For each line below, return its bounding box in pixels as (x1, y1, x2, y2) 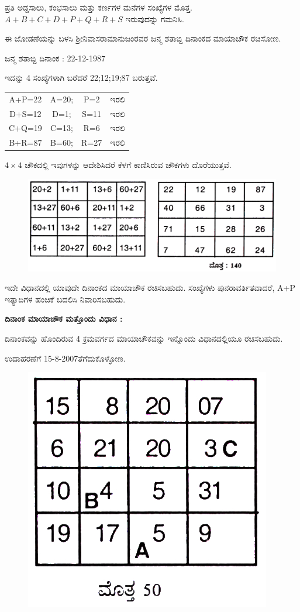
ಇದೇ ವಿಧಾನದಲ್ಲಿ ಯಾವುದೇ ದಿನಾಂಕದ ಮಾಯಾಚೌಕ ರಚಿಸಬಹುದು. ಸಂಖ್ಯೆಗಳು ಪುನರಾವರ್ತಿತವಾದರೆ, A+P (5, 281, 296, 294)
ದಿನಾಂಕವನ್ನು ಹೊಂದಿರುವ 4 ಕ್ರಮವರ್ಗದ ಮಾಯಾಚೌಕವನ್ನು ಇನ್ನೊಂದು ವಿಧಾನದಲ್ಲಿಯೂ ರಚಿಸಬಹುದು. (5, 332, 283, 345)
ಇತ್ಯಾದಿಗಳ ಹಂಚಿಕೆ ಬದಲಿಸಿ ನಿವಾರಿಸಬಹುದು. (5, 293, 126, 305)
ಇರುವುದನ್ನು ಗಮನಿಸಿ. (125, 12, 184, 25)
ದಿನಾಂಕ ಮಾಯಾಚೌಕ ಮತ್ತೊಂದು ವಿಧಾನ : (5, 312, 123, 325)
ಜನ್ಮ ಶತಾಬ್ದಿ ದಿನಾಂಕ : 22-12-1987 (5, 51, 105, 64)
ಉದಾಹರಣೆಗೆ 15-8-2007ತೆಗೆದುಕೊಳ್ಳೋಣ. (5, 352, 126, 364)
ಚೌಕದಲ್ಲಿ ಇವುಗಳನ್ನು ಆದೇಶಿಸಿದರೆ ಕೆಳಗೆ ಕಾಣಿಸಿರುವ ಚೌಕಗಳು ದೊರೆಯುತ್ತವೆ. (25, 159, 232, 171)
